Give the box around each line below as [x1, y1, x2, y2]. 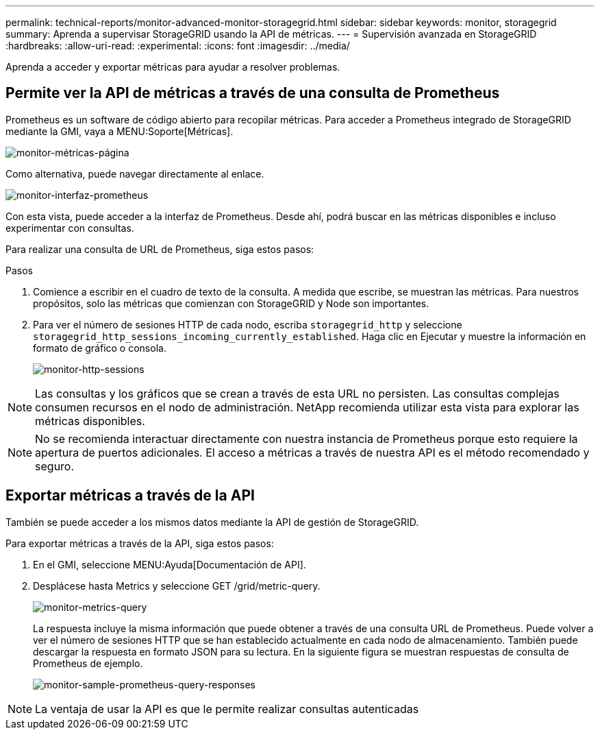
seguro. [35, 459, 75, 473]
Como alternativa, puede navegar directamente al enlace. [5, 167, 264, 180]
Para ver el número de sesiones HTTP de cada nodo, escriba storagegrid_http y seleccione [33, 318, 462, 330]
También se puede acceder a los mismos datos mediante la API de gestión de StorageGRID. [5, 516, 419, 528]
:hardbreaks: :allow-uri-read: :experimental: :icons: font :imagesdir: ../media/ [5, 40, 350, 51]
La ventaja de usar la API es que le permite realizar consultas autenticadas [35, 701, 419, 716]
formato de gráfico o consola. [33, 341, 166, 354]
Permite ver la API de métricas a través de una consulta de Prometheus [5, 84, 500, 102]
